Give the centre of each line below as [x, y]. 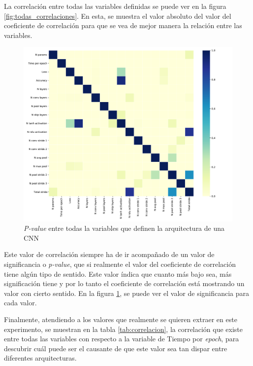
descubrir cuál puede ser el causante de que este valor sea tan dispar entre [116, 348]
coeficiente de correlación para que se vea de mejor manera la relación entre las [123, 25]
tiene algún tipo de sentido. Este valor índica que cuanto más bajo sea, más [118, 274]
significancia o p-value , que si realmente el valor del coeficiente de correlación [120, 264]
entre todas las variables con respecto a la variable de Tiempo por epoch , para [122, 339]
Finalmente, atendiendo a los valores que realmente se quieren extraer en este [121, 319]
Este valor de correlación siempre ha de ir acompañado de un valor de [109, 254]
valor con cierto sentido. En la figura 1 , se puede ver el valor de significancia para [127, 293]
